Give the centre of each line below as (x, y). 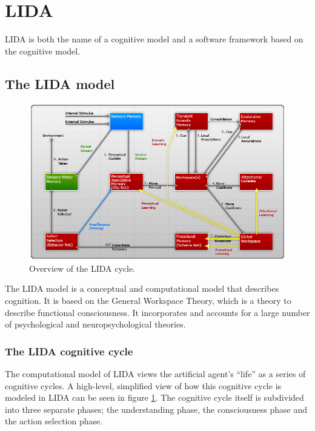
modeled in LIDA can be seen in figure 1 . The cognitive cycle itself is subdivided (154, 397)
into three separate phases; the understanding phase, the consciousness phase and (156, 409)
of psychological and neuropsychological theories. (95, 324)
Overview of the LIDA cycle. (82, 268)
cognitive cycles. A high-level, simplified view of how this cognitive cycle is (143, 385)
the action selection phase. (54, 421)
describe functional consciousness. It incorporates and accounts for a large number (157, 312)
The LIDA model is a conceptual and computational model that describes (142, 288)
